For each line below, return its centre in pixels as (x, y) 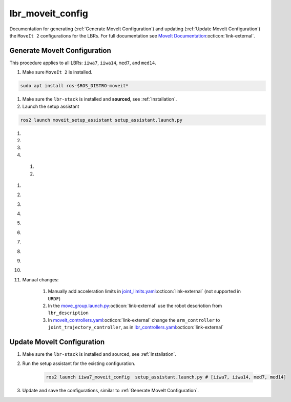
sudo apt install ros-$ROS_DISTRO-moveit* (74, 86)
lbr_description (68, 313)
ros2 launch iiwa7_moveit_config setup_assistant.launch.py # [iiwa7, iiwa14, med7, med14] (166, 377)
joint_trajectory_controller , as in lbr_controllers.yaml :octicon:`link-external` (136, 327)
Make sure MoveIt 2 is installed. (57, 72)
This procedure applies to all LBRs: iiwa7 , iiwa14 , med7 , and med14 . (83, 63)
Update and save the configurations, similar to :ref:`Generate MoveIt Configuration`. (111, 391)
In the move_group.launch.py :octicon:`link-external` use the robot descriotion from (135, 305)
